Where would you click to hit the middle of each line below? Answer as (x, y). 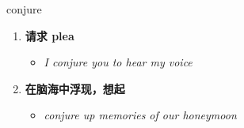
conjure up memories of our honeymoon (140, 115)
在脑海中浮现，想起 (75, 88)
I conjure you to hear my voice (118, 62)
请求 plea (50, 35)
